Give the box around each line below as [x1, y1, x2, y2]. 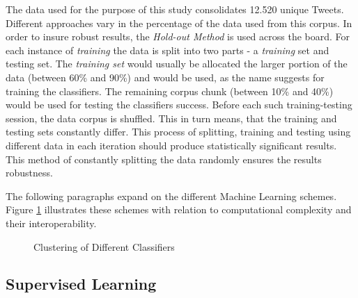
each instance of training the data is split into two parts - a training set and [6, 42, 329, 57]
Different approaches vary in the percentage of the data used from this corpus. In [6, 15, 352, 30]
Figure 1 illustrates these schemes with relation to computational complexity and [6, 202, 352, 217]
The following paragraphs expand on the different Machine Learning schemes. [6, 188, 337, 203]
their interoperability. [6, 215, 97, 230]
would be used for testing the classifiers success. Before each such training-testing [6, 97, 352, 112]
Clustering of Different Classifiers [33, 239, 175, 254]
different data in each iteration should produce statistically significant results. [6, 138, 337, 152]
